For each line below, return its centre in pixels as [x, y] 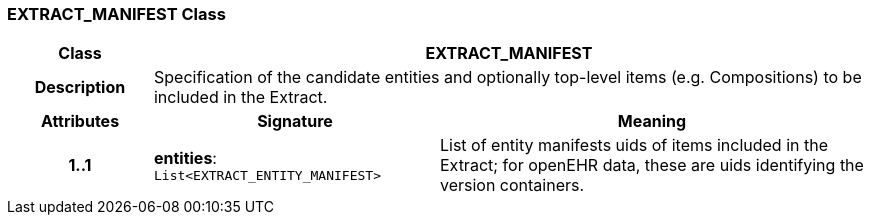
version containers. [512, 185]
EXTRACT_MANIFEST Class [116, 14]
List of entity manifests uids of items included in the [634, 145]
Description [80, 87]
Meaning [652, 121]
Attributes [80, 121]
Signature [295, 121]
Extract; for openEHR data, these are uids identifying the [651, 165]
